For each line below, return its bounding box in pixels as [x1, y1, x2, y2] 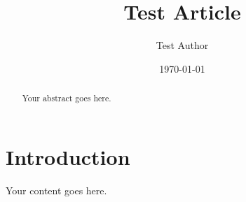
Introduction [6, 142, 130, 171]
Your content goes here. [6, 182, 107, 197]
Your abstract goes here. [22, 92, 111, 104]
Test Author [156, 38, 209, 52]
